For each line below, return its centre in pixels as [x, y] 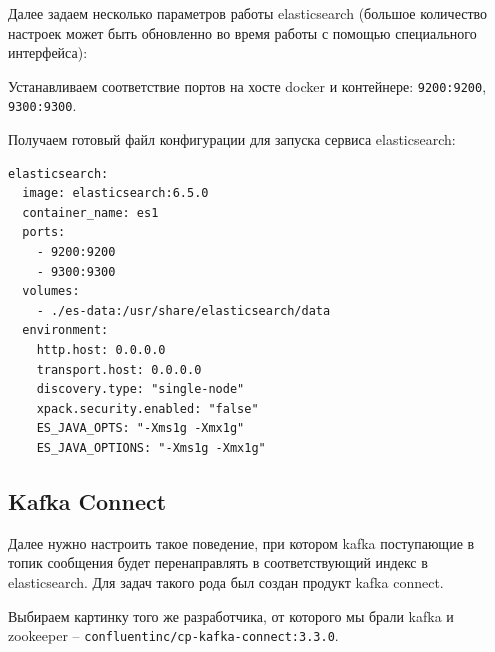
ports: [44, 232]
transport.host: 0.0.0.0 [119, 369]
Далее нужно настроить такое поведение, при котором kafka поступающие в [241, 542]
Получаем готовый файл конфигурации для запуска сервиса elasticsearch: [232, 139]
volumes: [51, 291]
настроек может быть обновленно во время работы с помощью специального [242, 32]
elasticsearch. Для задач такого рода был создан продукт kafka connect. [226, 581]
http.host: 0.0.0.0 [101, 350]
